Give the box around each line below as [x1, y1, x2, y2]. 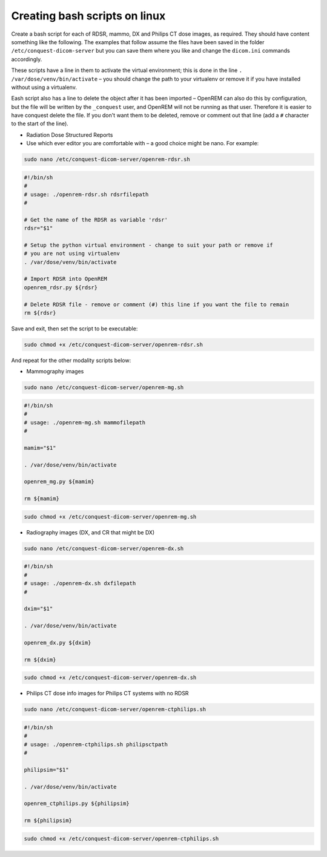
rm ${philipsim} [24, 817, 73, 824]
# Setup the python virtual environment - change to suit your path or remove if [24, 241, 274, 248]
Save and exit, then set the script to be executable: [11, 325, 138, 332]
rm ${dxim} [24, 656, 56, 663]
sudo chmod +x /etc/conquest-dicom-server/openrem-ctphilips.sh [24, 835, 219, 842]
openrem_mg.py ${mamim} [24, 478, 95, 485]
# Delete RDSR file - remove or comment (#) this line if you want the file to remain [24, 301, 289, 308]
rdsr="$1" [24, 225, 53, 232]
